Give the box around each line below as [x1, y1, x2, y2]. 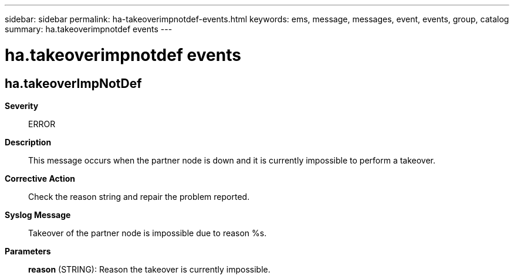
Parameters [5, 246, 51, 256]
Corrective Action [5, 173, 75, 183]
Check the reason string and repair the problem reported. [28, 191, 250, 202]
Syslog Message [5, 209, 71, 220]
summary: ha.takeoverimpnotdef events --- [5, 24, 173, 34]
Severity [5, 100, 39, 111]
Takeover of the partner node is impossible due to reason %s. [28, 227, 267, 238]
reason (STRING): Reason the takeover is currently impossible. [28, 264, 270, 274]
